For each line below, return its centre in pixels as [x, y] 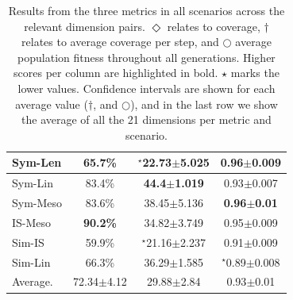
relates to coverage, [214, 26]
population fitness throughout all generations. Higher [146, 57]
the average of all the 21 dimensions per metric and [146, 119]
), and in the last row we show [204, 104]
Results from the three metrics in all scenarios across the [146, 10]
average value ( [52, 104]
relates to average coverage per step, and [120, 42]
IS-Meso [32, 222]
